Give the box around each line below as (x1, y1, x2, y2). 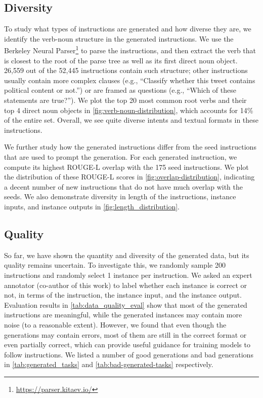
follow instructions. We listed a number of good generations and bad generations (4, 349, 253, 359)
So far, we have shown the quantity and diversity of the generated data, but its (4, 249, 249, 260)
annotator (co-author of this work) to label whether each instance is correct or (4, 279, 247, 290)
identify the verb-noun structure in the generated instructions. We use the (4, 33, 234, 44)
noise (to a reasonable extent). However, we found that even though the (4, 319, 227, 330)
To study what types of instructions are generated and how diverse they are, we (4, 23, 251, 34)
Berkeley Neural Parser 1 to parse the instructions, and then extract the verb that (4, 44, 256, 56)
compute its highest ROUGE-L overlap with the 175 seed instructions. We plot (4, 161, 249, 172)
